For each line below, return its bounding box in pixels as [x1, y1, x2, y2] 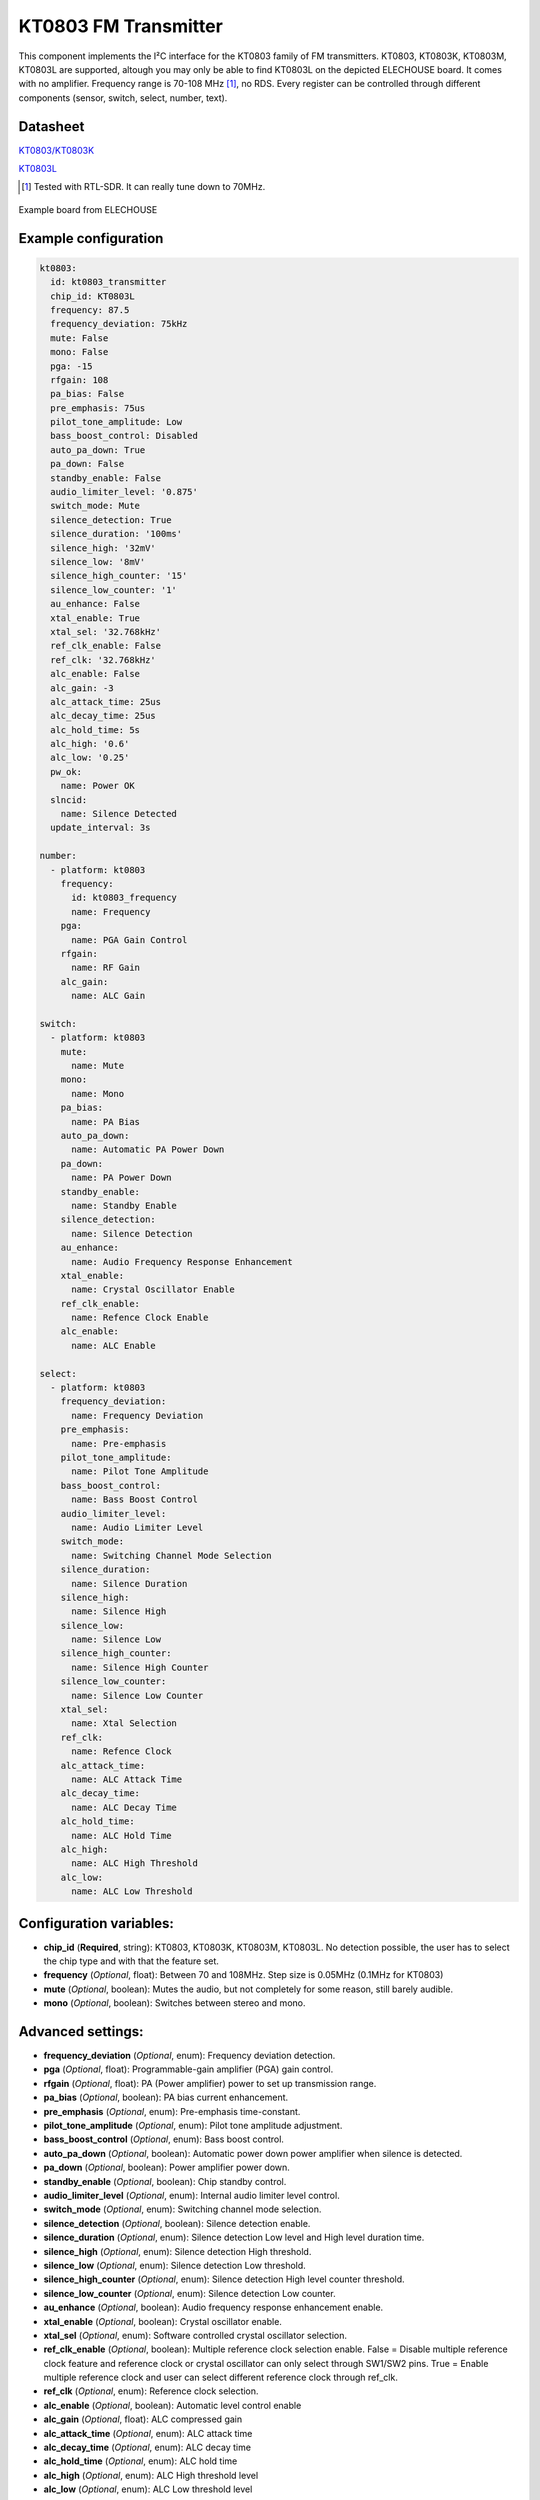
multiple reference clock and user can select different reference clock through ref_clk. [43, 2371, 399, 2384]
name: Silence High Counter [71, 1661, 209, 1673]
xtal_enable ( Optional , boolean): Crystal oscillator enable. [43, 2315, 282, 2327]
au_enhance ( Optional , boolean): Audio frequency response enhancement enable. [43, 2301, 384, 2314]
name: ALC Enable [71, 1340, 157, 1351]
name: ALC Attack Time [71, 1773, 183, 1785]
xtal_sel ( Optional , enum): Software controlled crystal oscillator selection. [43, 2329, 348, 2341]
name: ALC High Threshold [71, 1858, 199, 1869]
